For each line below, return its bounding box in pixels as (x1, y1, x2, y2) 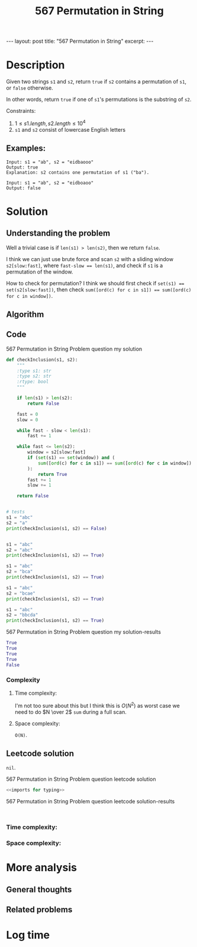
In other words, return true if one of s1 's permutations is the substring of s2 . (6, 96, 192, 103)
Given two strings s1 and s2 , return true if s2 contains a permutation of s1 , (6, 78, 187, 85)
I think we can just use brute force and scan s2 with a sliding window (6, 255, 173, 262)
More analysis (6, 861, 77, 875)
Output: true (6, 164, 38, 170)
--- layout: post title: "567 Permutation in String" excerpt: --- (6, 37, 154, 45)
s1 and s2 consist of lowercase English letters (14, 126, 126, 133)
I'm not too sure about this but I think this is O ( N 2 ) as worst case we (14, 701, 180, 709)
